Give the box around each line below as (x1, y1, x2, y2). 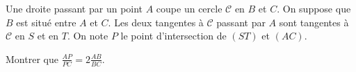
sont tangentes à (279, 15, 349, 29)
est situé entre (16, 15, 76, 29)
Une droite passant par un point (6, 1, 143, 15)
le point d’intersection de (120, 28, 227, 43)
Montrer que (6, 51, 58, 66)
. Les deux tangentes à (108, 15, 204, 29)
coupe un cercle (156, 1, 222, 15)
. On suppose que (277, 1, 351, 15)
